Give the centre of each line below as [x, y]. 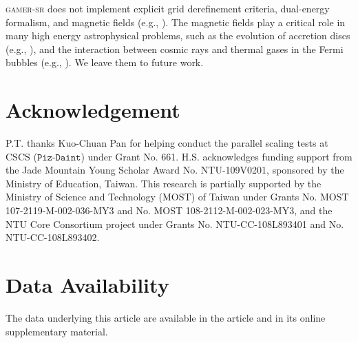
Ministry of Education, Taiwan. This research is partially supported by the [164, 183]
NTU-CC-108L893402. [53, 237]
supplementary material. [57, 331]
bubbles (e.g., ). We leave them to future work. [105, 62]
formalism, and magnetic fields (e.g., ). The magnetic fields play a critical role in [176, 22]
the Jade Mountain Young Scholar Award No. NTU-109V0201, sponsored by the [175, 170]
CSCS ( [21, 156]
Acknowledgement [93, 110]
